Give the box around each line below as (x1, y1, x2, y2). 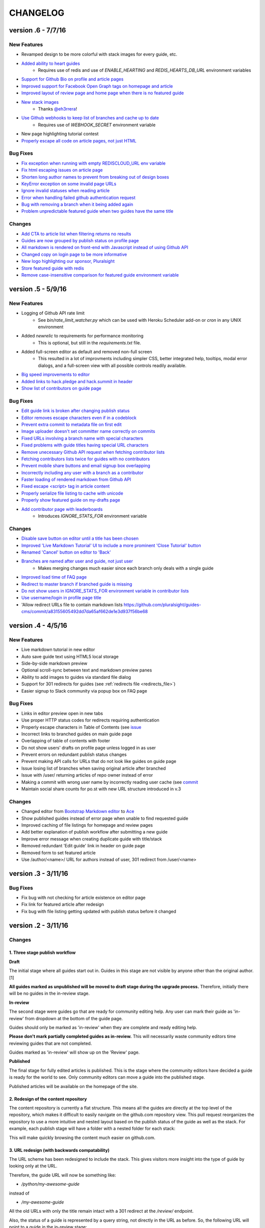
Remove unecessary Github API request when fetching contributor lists (21, 449, 165, 455)
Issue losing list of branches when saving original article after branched (21, 765, 166, 771)
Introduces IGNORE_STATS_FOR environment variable (38, 513, 147, 519)
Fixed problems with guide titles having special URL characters (21, 442, 149, 448)
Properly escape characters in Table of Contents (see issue (21, 724, 142, 730)
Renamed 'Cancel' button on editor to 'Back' (21, 549, 111, 555)
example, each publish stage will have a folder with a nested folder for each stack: (9, 1125, 176, 1132)
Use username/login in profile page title (21, 595, 102, 601)
